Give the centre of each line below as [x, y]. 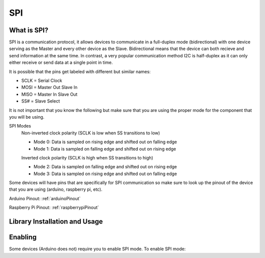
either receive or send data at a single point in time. [61, 63]
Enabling [23, 237]
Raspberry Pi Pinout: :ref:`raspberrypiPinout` [54, 207]
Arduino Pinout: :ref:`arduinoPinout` [45, 198]
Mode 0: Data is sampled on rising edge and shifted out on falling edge [105, 142]
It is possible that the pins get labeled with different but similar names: [80, 72]
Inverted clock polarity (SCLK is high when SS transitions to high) [87, 157]
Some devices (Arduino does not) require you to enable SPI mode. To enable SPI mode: [97, 249]
